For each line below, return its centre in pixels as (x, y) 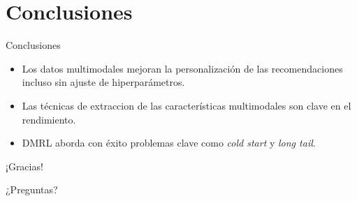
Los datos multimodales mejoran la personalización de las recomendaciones (182, 68)
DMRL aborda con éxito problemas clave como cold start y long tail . (169, 143)
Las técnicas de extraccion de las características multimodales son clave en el (187, 105)
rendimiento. (49, 119)
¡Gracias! (24, 166)
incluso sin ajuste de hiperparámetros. (103, 82)
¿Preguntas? (32, 189)
